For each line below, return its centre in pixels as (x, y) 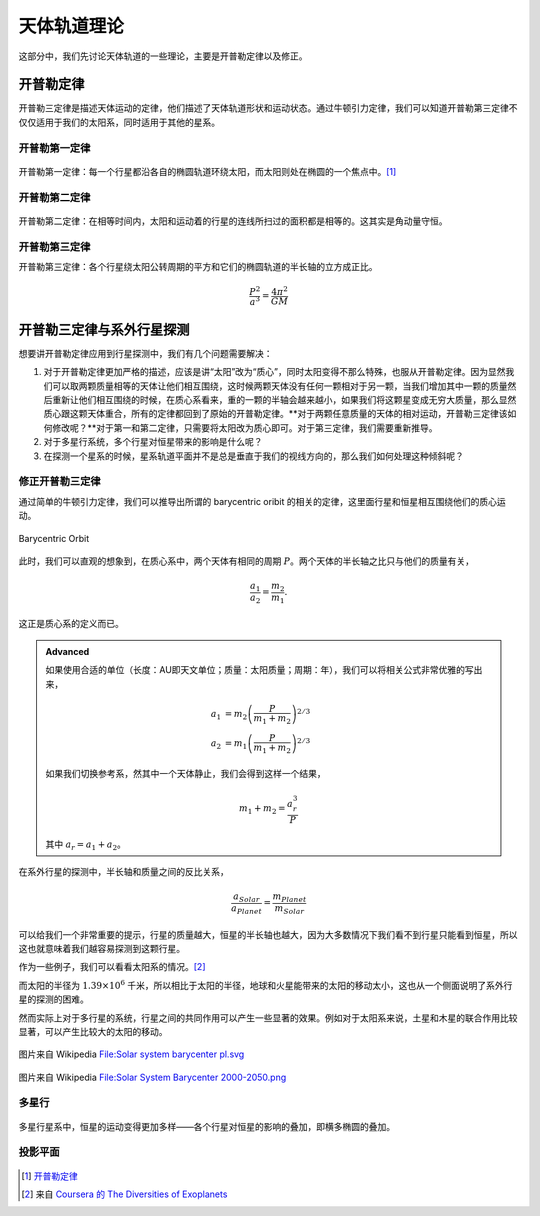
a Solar (246, 898)
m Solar (289, 909)
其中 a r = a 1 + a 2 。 (86, 845)
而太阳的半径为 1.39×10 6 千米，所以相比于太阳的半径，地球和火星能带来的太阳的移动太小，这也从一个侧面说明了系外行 (265, 984)
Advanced (67, 651)
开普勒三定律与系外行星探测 (104, 329)
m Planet (289, 898)
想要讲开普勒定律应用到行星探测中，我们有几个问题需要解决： (145, 353)
